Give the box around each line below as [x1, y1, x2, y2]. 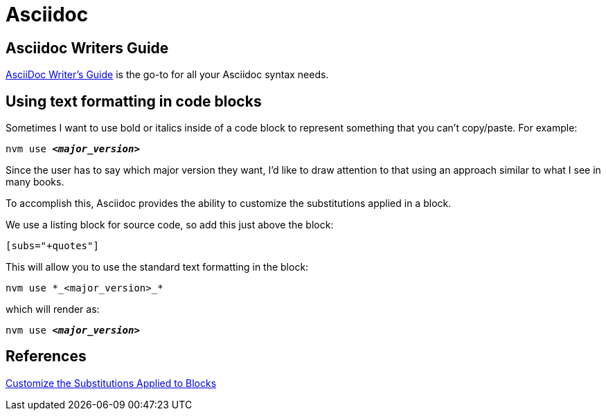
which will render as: [6, 303, 100, 316]
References [6, 347, 87, 365]
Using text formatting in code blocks [6, 92, 262, 110]
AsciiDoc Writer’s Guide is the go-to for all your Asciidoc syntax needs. [6, 69, 329, 81]
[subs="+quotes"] [6, 240, 99, 252]
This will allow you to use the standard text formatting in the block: [6, 261, 309, 273]
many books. [6, 176, 64, 188]
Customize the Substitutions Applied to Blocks [6, 377, 217, 389]
